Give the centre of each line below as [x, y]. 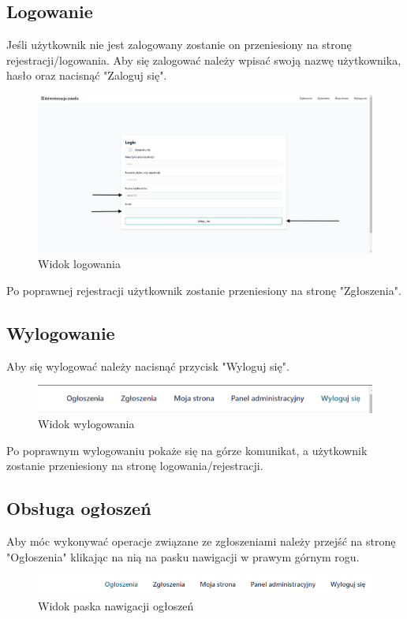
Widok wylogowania [86, 424]
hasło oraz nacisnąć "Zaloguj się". [87, 75]
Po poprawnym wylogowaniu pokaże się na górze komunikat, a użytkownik [187, 450]
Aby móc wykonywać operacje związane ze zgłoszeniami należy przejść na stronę [201, 541]
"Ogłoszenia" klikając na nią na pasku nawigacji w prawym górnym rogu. [183, 556]
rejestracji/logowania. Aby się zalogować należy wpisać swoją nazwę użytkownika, [204, 60]
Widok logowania [80, 264]
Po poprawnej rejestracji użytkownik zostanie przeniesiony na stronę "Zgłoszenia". [204, 290]
